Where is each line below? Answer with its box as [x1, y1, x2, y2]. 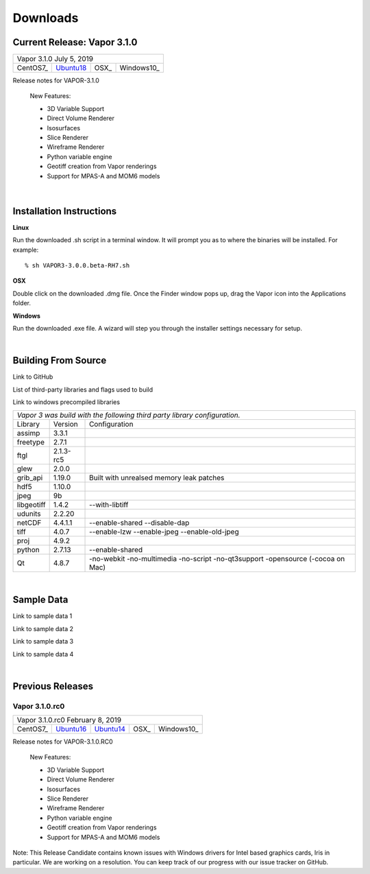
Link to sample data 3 [12, 637, 74, 646]
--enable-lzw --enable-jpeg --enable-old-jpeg [89, 527, 239, 536]
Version [53, 419, 78, 429]
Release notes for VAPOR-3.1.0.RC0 [12, 737, 113, 746]
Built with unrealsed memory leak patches [89, 473, 225, 483]
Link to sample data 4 [12, 650, 74, 658]
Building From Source [12, 355, 107, 366]
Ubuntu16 [56, 724, 87, 734]
